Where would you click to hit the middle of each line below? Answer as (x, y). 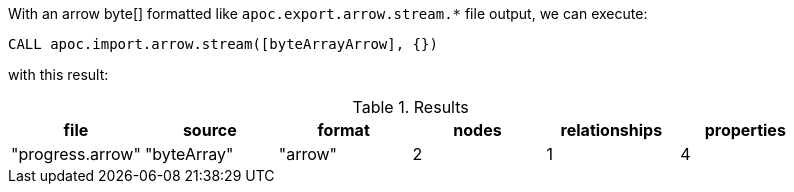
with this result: (58, 74)
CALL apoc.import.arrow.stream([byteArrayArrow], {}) (223, 44)
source (209, 130)
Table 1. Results (410, 107)
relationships (611, 130)
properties (745, 130)
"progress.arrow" (76, 154)
